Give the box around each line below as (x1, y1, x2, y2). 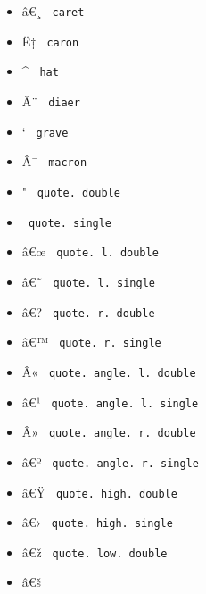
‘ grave (21, 121, 69, 140)
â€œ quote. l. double (21, 242, 159, 261)
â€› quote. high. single (21, 513, 173, 531)
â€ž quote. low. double (21, 542, 168, 561)
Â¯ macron (21, 152, 87, 171)
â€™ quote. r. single (21, 332, 161, 351)
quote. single (28, 216, 112, 230)
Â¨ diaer (21, 91, 80, 110)
